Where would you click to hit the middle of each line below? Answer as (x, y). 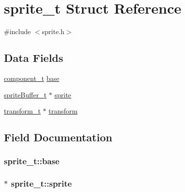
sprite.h (53, 31)
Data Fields (34, 58)
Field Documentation (58, 137)
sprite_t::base (32, 161)
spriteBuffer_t (25, 94)
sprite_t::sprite (41, 183)
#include (17, 31)
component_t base (32, 78)
